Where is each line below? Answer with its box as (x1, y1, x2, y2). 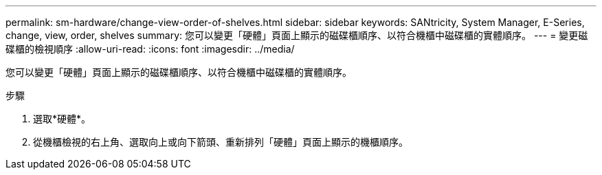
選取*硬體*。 (33, 113, 91, 124)
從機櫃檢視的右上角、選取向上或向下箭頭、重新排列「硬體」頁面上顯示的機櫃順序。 (33, 136, 408, 148)
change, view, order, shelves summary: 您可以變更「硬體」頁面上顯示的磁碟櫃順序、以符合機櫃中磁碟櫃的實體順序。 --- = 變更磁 (5, 29, 588, 41)
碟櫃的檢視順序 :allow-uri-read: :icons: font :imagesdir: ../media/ (5, 43, 295, 55)
